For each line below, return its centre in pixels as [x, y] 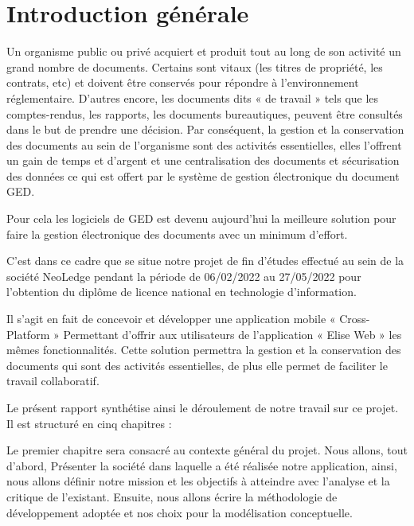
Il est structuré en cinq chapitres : [89, 423]
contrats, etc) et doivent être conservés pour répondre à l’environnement [183, 82]
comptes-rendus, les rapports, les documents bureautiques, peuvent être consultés [205, 113]
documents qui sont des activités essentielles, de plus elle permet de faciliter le [197, 365]
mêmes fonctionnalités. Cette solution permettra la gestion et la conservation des [204, 350]
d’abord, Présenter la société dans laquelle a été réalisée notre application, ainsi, [202, 465]
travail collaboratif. [53, 381]
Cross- [355, 319]
